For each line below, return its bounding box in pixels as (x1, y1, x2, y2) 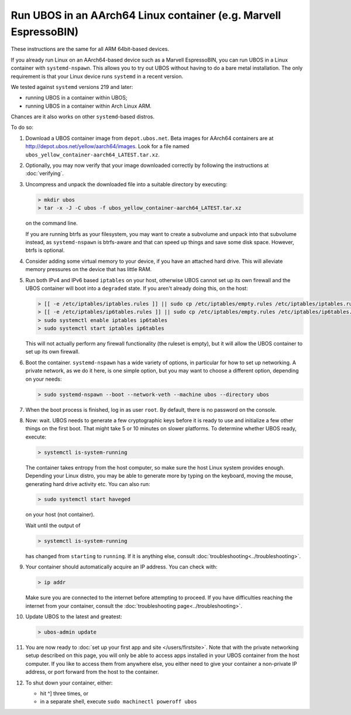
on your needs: (25, 375, 62, 382)
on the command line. (25, 220, 78, 227)
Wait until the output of (25, 522, 81, 529)
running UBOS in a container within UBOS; (25, 94, 128, 101)
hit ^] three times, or (40, 690, 89, 697)
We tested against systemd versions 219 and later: (11, 83, 133, 90)
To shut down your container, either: (25, 679, 113, 686)
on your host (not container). (25, 511, 95, 518)
